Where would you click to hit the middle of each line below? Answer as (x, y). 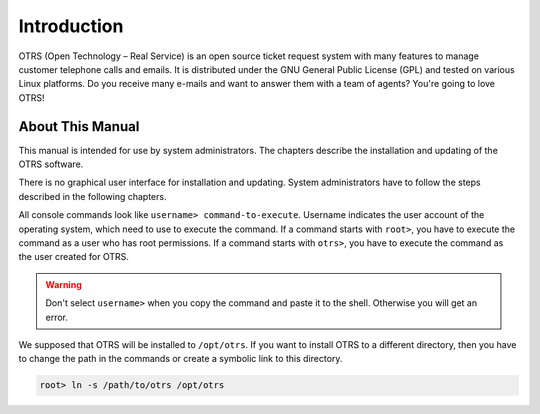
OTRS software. (51, 164)
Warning (63, 284)
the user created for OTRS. (74, 257)
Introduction (71, 26)
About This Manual (79, 126)
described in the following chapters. (92, 196)
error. (57, 317)
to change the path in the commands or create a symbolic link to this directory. (180, 359)
